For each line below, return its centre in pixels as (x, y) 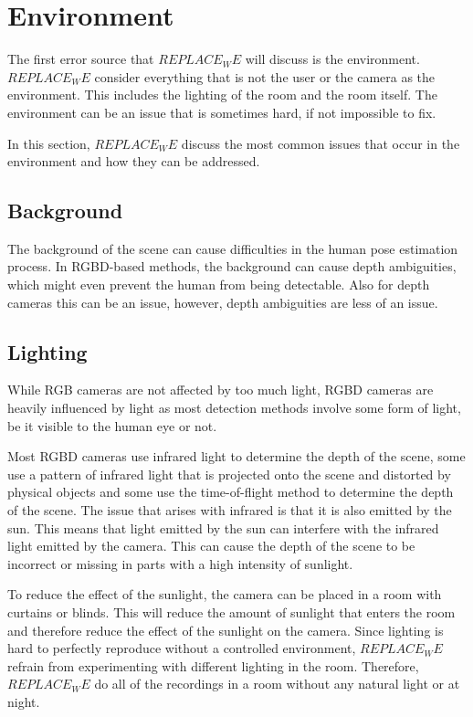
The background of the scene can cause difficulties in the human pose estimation (233, 248)
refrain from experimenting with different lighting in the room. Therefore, (213, 665)
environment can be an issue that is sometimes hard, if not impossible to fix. (222, 112)
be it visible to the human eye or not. (112, 425)
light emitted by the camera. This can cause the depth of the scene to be (211, 546)
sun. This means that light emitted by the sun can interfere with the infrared (223, 527)
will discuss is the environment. (332, 59)
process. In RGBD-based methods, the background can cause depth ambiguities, (232, 266)
